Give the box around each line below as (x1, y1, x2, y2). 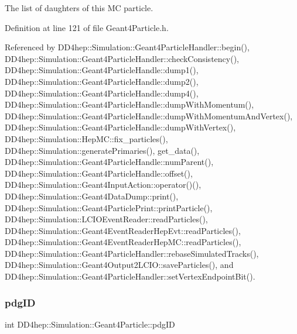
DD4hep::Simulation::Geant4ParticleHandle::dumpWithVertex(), (5, 121, 236, 133)
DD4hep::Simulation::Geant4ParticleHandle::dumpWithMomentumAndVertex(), (5, 109, 293, 122)
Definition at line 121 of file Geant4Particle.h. (5, 21, 169, 33)
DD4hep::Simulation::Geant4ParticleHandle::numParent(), (5, 156, 214, 168)
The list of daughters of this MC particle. (5, 2, 153, 13)
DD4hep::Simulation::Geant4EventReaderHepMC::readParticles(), (5, 236, 241, 248)
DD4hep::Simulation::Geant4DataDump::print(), (5, 190, 179, 202)
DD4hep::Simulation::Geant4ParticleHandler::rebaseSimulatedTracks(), (5, 247, 259, 259)
